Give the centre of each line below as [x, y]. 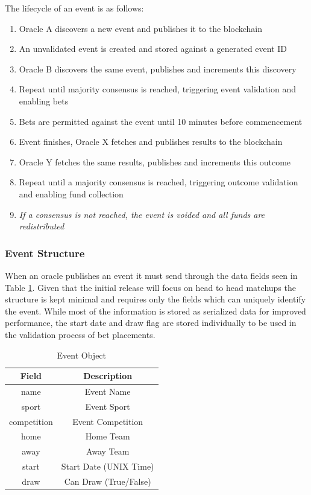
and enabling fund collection [71, 193]
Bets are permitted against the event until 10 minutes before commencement [161, 121]
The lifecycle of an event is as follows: [74, 8]
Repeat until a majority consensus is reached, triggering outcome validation [159, 182]
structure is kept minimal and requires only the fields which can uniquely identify [155, 299]
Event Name [108, 391]
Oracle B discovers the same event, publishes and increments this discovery [158, 69]
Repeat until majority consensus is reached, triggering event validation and [157, 89]
